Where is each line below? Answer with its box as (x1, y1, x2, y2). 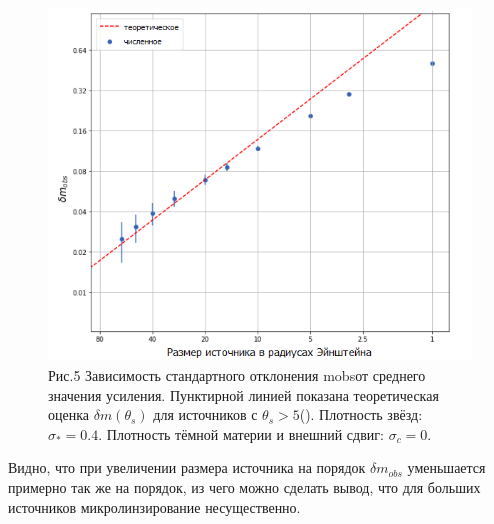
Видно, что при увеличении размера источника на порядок (8, 457, 366, 478)
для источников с (153, 404, 258, 425)
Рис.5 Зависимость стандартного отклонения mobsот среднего (48, 365, 426, 386)
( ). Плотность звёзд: (299, 404, 423, 425)
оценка (48, 404, 90, 425)
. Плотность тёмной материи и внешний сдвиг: (98, 423, 384, 444)
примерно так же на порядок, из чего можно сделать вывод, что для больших (8, 477, 481, 497)
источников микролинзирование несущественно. (8, 496, 301, 517)
